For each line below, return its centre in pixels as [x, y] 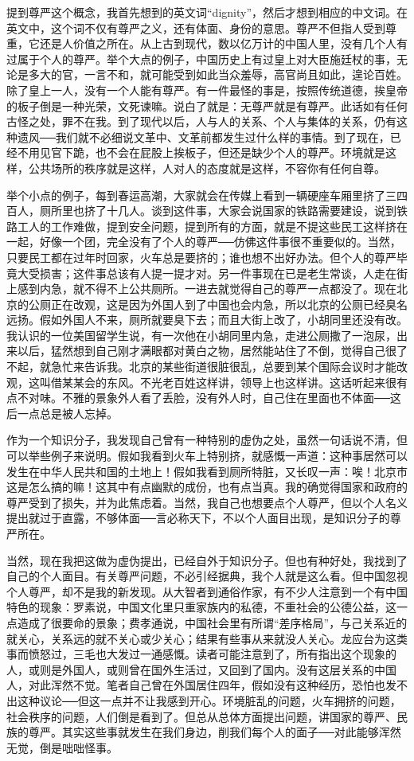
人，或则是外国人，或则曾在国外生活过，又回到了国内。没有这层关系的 [190, 669]
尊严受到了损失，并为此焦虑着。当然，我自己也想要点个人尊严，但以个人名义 [207, 502]
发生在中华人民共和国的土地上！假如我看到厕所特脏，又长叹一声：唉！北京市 [207, 471]
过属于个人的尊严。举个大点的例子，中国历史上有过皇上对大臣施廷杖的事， [201, 59]
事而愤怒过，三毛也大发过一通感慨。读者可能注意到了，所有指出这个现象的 [201, 654]
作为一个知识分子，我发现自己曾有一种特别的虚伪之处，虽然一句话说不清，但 [207, 440]
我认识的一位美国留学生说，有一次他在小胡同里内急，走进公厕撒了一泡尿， [201, 335]
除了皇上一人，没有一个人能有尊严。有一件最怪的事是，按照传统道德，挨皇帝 [207, 90]
